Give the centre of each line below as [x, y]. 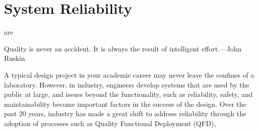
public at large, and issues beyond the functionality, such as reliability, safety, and [129, 94]
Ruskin [15, 58]
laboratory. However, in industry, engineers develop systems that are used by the [127, 84]
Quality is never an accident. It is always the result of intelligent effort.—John [123, 48]
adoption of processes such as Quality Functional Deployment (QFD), [110, 123]
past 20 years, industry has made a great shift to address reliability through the [125, 113]
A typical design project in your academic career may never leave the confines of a [129, 74]
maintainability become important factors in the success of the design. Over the [125, 104]
